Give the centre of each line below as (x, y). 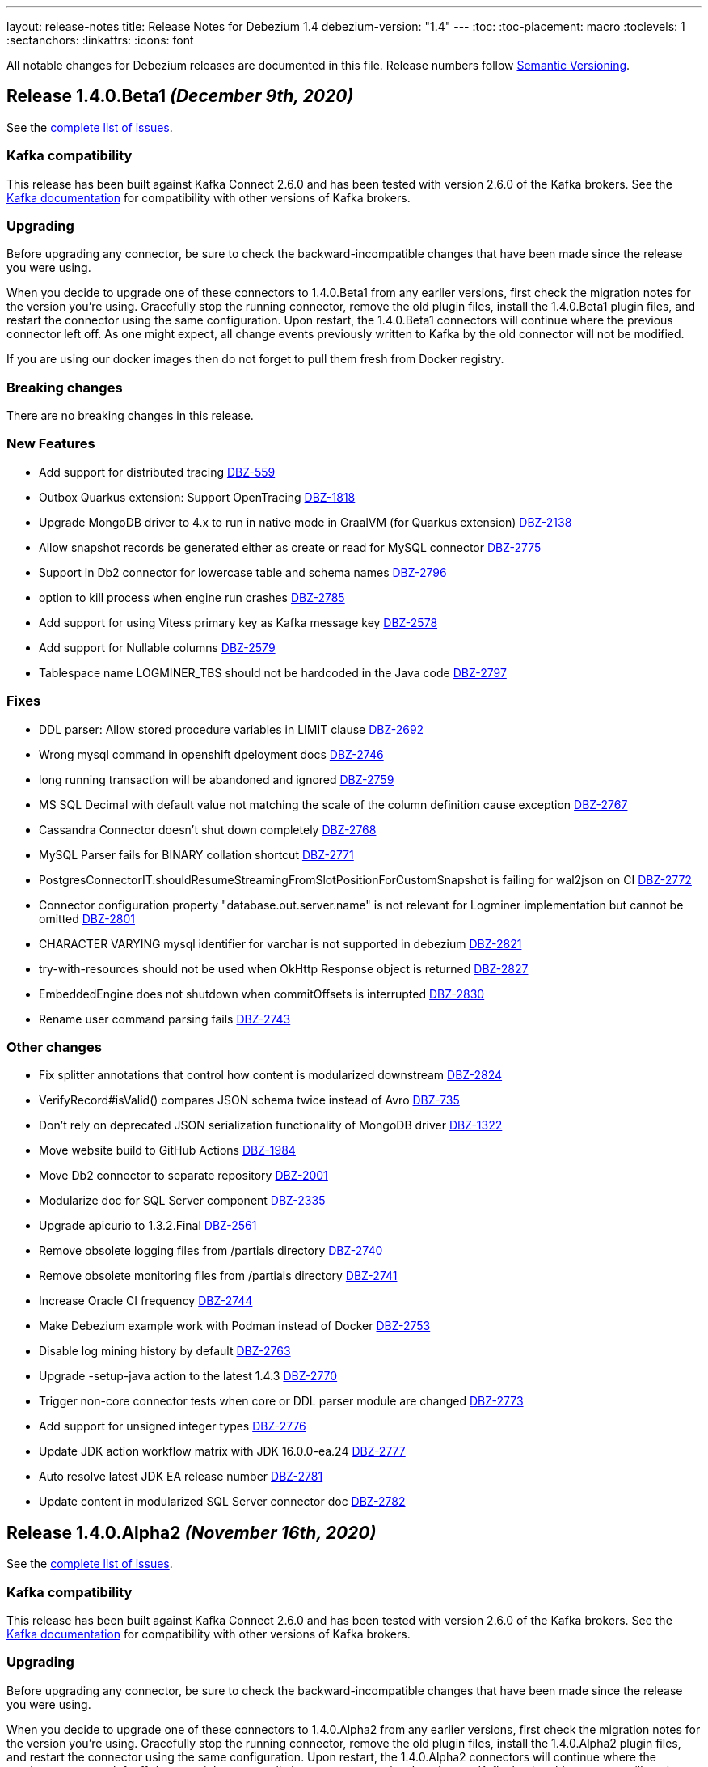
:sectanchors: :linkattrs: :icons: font (100, 40)
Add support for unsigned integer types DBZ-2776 (173, 1426)
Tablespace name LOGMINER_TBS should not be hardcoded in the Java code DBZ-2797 (273, 672)
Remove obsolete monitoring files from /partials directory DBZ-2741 (218, 1276)
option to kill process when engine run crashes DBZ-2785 (192, 597)
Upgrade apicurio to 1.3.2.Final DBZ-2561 (148, 1226)
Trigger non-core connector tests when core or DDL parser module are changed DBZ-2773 (281, 1401)
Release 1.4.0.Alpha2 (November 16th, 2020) (192, 1532)
